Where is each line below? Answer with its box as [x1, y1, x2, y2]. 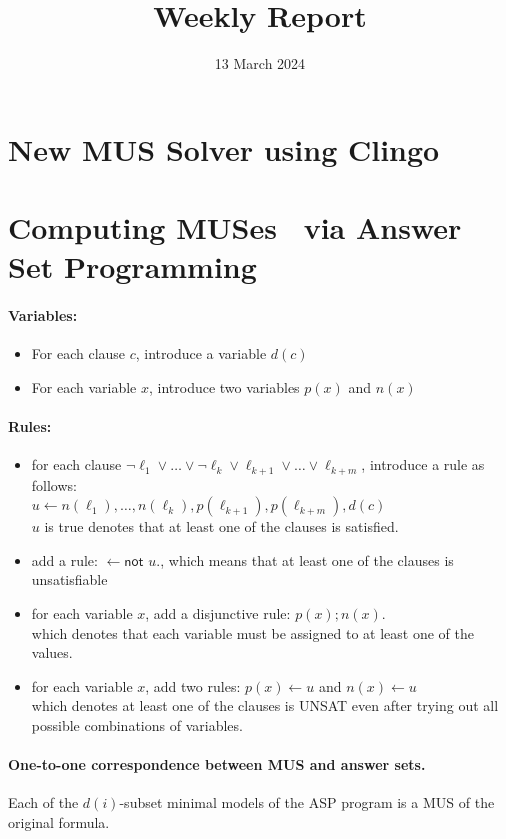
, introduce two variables [148, 376, 300, 397]
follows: [31, 474, 77, 495]
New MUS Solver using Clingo [8, 128, 440, 169]
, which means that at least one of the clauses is [160, 549, 454, 570]
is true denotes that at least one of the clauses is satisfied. [44, 516, 399, 537]
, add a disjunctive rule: [145, 603, 291, 624]
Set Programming [8, 246, 257, 287]
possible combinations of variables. [31, 715, 243, 736]
